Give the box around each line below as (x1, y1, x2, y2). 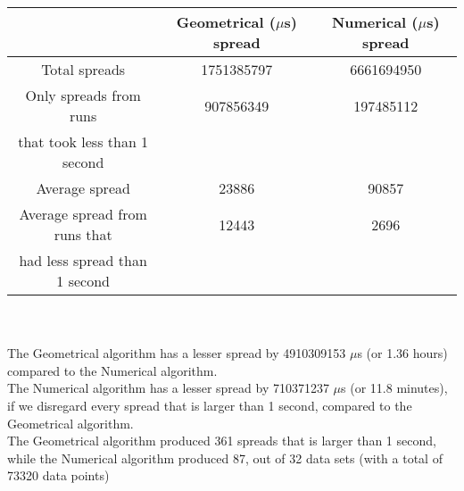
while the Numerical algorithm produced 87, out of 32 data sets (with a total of (7, 448, 443, 467)
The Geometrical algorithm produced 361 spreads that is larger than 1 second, (7, 431, 436, 450)
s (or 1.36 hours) (357, 344, 448, 362)
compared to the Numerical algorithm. (7, 361, 218, 379)
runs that (54, 224, 112, 245)
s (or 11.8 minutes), (341, 379, 448, 397)
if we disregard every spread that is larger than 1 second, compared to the (7, 395, 412, 414)
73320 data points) (7, 466, 110, 485)
